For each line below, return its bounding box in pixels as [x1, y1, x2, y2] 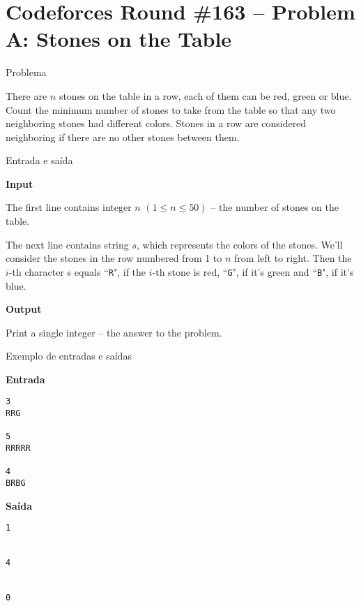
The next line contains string [6, 237, 129, 251]
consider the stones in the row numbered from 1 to [6, 251, 222, 265]
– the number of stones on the [210, 200, 339, 214]
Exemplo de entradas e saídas [6, 348, 132, 363]
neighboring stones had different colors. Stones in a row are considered [6, 116, 307, 131]
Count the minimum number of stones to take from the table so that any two [6, 102, 336, 117]
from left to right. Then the [234, 251, 352, 265]
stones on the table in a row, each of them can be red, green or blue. [59, 88, 352, 103]
